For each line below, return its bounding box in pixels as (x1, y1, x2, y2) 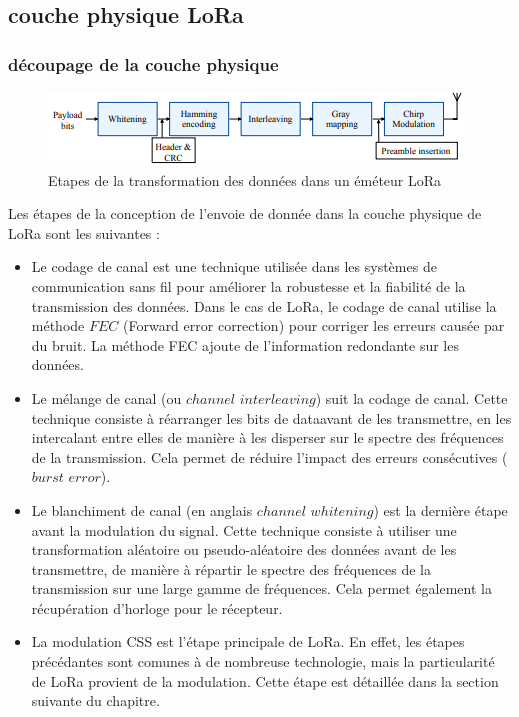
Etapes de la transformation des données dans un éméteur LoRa (48, 169, 442, 190)
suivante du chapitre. (31, 690, 160, 711)
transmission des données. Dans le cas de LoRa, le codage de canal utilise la (31, 295, 497, 316)
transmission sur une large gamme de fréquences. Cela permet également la (31, 578, 492, 599)
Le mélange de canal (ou (31, 387, 182, 408)
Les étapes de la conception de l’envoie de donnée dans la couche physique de (8, 203, 482, 224)
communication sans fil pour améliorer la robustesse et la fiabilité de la (31, 275, 466, 296)
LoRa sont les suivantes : (8, 222, 160, 243)
